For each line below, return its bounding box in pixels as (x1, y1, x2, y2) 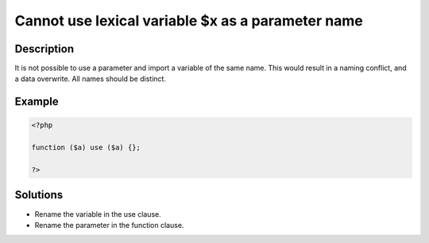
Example (14, 95, 59, 109)
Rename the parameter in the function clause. (34, 220, 184, 229)
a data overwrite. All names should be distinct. (14, 74, 167, 83)
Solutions (14, 188, 64, 202)
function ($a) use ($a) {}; (31, 143, 141, 152)
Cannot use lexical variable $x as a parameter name (14, 12, 363, 29)
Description (14, 42, 75, 56)
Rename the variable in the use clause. (34, 209, 162, 218)
